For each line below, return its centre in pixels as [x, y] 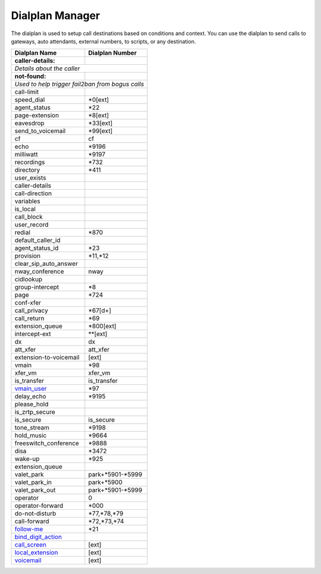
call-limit [26, 92]
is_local [25, 209]
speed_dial [30, 100]
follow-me [29, 529]
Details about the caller [47, 68]
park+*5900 [106, 482]
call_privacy [32, 310]
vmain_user [31, 388]
